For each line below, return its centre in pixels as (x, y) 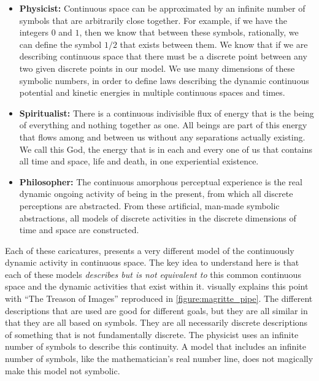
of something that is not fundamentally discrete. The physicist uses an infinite (152, 334)
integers (34, 32)
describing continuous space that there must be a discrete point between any (163, 56)
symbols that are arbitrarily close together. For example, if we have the (153, 20)
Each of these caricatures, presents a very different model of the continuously (150, 250)
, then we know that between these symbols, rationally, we (189, 32)
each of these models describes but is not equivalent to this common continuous (153, 274)
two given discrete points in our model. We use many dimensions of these (157, 68)
